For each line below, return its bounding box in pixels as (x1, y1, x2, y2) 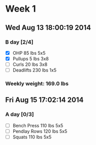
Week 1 (5, 3, 36, 15)
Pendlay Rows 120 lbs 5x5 (12, 128, 68, 134)
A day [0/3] (5, 111, 34, 118)
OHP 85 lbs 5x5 (12, 50, 46, 56)
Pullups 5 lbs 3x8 (12, 55, 49, 61)
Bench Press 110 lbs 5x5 (12, 122, 63, 128)
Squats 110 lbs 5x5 (12, 134, 52, 140)
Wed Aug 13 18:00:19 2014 (5, 23, 91, 32)
